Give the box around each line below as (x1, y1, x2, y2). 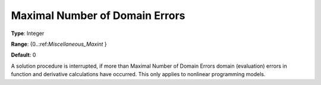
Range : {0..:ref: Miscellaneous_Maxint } (11, 40, 107, 48)
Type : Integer (11, 30, 45, 37)
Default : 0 (11, 51, 36, 59)
